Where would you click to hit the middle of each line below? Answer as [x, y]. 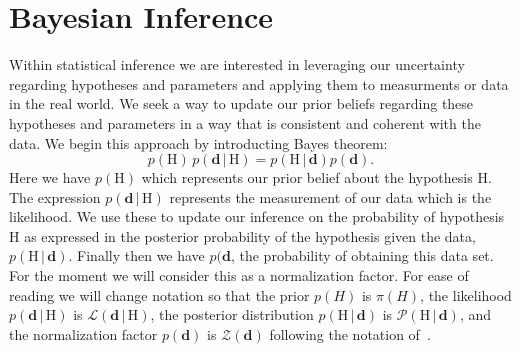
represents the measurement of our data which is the [330, 196]
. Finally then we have [136, 255]
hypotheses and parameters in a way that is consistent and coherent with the [245, 122]
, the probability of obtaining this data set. [362, 255]
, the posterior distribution [232, 314]
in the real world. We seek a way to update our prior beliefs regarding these [241, 103]
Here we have [50, 177]
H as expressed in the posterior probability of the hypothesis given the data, [242, 235]
